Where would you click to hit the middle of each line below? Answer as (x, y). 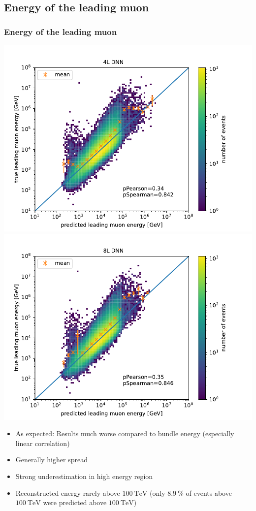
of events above (209, 493)
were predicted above (75, 502)
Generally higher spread (51, 460)
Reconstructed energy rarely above (68, 493)
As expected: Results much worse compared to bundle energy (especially (125, 433)
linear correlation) (43, 443)
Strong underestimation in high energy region (84, 476)
